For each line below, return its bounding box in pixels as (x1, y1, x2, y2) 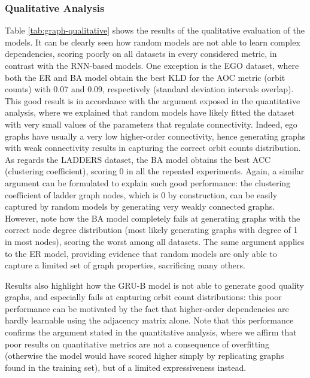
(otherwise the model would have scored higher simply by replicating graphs (5, 349, 284, 362)
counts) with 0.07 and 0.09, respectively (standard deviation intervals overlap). (5, 83, 294, 95)
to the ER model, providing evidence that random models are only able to (5, 247, 277, 259)
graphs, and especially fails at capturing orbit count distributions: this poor (5, 291, 282, 303)
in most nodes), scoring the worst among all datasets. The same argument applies (5, 235, 305, 247)
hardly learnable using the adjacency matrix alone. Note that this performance (5, 314, 294, 326)
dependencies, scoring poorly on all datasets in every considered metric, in (5, 47, 277, 60)
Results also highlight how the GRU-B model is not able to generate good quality (5, 279, 304, 291)
